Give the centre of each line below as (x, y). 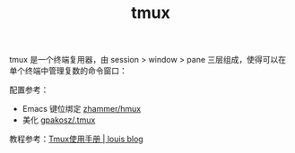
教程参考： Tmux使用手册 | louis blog (76, 139)
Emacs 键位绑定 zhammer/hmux (82, 109)
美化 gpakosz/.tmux (59, 120)
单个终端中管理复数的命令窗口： (68, 71)
